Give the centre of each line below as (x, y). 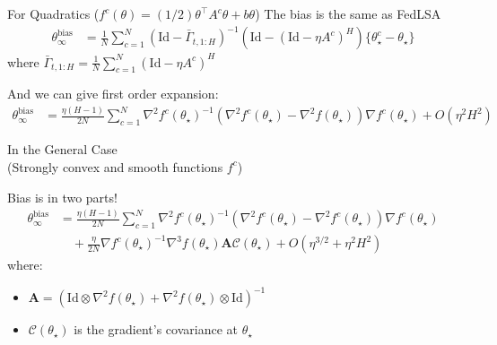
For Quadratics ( (53, 13)
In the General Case (62, 149)
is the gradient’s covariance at (156, 329)
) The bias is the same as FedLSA (348, 13)
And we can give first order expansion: (113, 94)
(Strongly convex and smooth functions (115, 166)
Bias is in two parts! (62, 197)
